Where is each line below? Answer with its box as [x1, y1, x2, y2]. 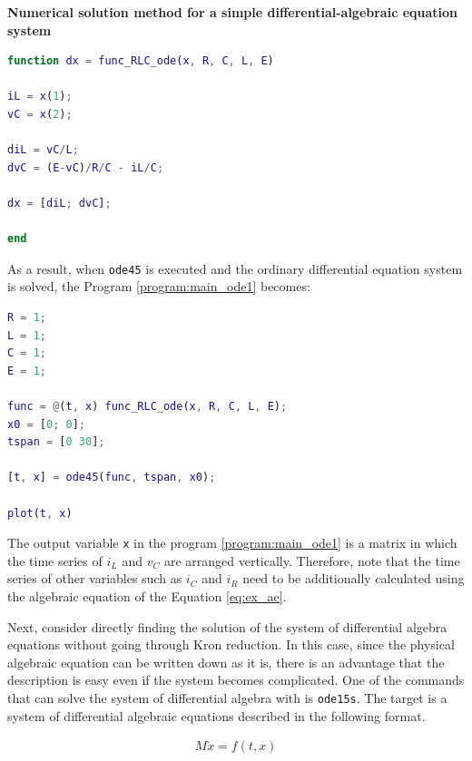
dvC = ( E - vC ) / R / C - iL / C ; [7, 161, 164, 174]
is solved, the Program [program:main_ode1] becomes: [7, 277, 310, 296]
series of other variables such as [7, 569, 182, 588]
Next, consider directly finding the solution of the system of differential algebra [7, 617, 447, 636]
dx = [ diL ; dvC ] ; [7, 196, 112, 210]
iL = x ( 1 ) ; [7, 90, 73, 103]
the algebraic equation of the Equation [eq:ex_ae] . [7, 586, 287, 605]
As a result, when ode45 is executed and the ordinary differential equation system [7, 259, 463, 278]
